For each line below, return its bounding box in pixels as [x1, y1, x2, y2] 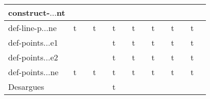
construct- [8, 7, 50, 18]
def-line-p [8, 22, 42, 34]
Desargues [8, 81, 44, 92]
